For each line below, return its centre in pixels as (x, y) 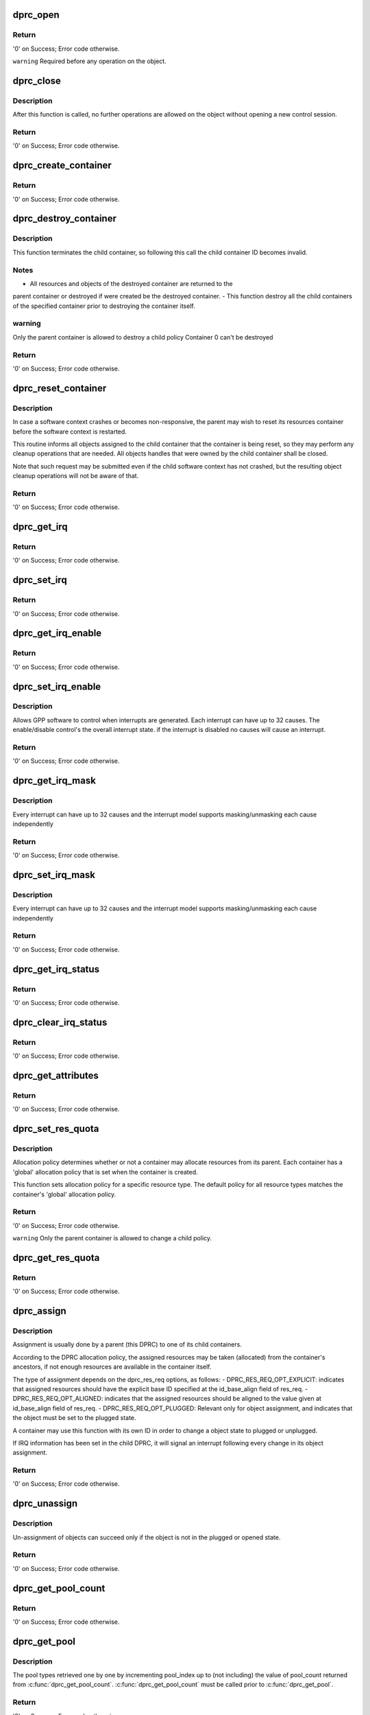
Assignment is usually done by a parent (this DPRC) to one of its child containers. (127, 1345)
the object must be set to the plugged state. (74, 1418)
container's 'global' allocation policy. (64, 1194)
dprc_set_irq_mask (54, 875)
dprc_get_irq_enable (57, 634)
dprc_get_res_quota (56, 1258)
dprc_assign (39, 1311)
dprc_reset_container (60, 388)
